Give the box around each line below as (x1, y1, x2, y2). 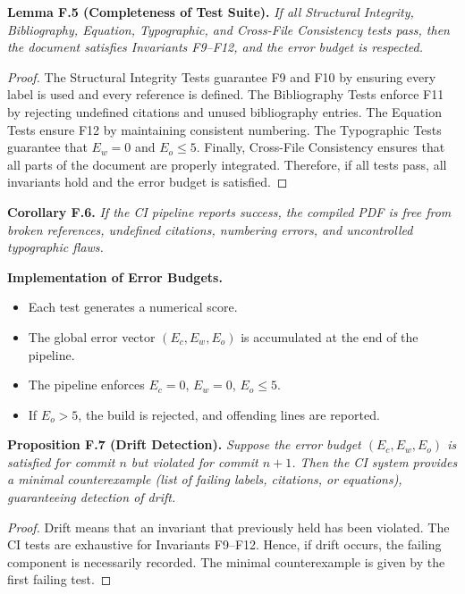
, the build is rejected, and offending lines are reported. (78, 405, 380, 423)
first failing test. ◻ (7, 570, 112, 589)
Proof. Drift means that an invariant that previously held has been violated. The (7, 517, 450, 536)
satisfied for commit (7, 452, 115, 471)
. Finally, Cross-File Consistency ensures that (196, 138, 445, 156)
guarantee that (7, 138, 88, 156)
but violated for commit (131, 452, 258, 471)
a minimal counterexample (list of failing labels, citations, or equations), (7, 470, 402, 489)
